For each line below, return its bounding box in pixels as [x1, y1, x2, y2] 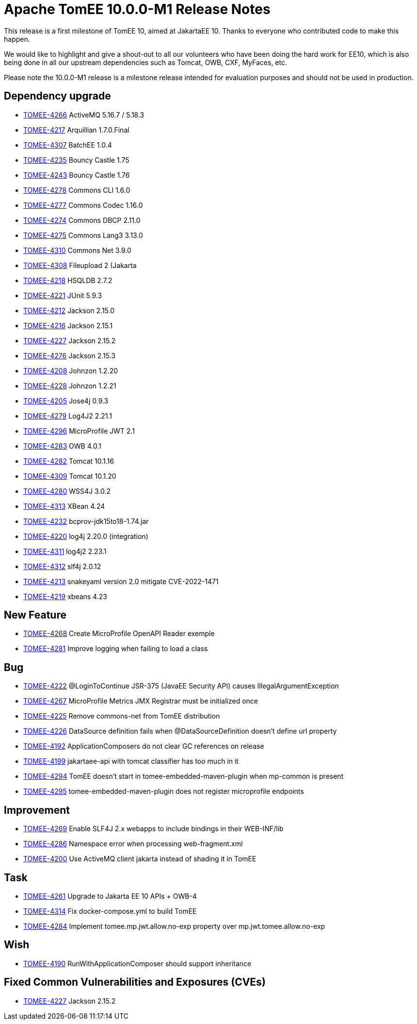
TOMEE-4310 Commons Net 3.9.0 [23, 246, 131, 254]
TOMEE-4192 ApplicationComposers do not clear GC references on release [23, 742, 264, 751]
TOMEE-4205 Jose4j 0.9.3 [23, 396, 109, 405]
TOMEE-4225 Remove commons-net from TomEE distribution [23, 712, 220, 721]
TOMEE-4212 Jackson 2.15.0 [23, 306, 115, 315]
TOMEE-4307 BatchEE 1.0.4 [23, 140, 112, 149]
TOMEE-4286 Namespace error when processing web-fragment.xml [23, 839, 243, 848]
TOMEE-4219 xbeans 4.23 [23, 592, 107, 601]
